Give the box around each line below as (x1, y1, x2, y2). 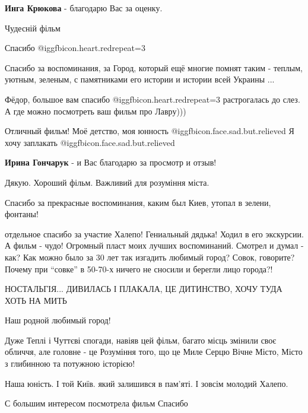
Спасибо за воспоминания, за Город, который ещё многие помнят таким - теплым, (5, 61, 303, 74)
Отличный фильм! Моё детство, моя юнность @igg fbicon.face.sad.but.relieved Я (5, 125, 294, 137)
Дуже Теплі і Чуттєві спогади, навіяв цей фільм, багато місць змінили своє (5, 333, 277, 346)
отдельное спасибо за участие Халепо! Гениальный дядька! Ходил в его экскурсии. (5, 227, 304, 240)
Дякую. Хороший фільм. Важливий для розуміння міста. (5, 176, 209, 188)
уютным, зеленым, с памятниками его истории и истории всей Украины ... (5, 73, 275, 85)
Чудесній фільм (5, 21, 61, 34)
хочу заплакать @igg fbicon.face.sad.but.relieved (5, 136, 175, 148)
